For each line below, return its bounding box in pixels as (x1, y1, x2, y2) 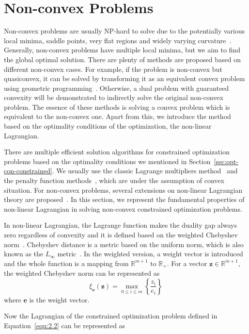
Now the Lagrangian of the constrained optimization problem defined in (4, 311, 218, 321)
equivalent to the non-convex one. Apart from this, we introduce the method (4, 111, 231, 121)
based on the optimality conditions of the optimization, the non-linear (4, 121, 212, 131)
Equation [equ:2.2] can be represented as (4, 320, 125, 331)
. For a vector (167, 258, 207, 268)
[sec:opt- (214, 156, 239, 166)
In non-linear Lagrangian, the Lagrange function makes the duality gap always (4, 220, 237, 230)
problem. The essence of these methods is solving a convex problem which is (4, 101, 230, 112)
